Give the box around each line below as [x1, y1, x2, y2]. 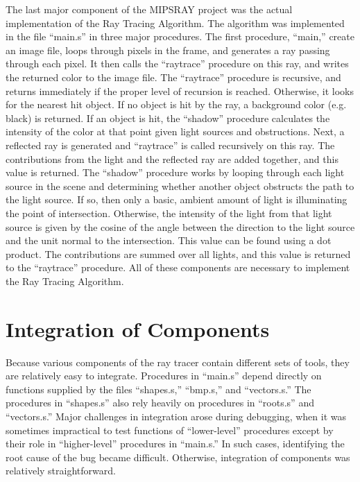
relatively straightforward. [6, 463, 116, 478]
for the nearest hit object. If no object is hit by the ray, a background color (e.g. [6, 97, 347, 112]
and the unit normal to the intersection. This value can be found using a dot [6, 233, 332, 248]
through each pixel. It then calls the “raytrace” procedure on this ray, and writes [6, 56, 349, 71]
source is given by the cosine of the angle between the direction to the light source [6, 219, 355, 234]
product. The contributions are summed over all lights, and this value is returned [6, 246, 351, 261]
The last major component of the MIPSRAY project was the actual [6, 2, 293, 16]
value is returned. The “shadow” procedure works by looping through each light [6, 165, 345, 180]
